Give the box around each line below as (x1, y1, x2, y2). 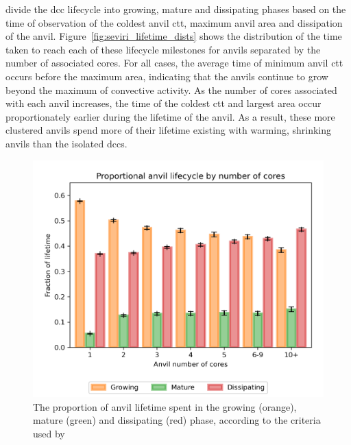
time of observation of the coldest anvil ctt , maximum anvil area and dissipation (5, 15, 343, 29)
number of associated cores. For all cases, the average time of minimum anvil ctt (5, 56, 343, 70)
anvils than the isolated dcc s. (5, 136, 128, 150)
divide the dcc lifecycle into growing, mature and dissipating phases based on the (5, 2, 346, 16)
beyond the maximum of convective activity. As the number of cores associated (5, 82, 337, 97)
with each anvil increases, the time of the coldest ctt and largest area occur (5, 96, 322, 110)
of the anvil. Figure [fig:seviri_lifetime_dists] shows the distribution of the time (5, 29, 342, 43)
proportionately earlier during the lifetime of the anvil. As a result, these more (5, 109, 335, 123)
